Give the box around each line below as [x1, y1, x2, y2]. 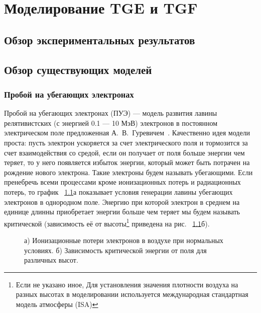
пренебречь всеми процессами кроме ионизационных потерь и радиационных [4, 177, 241, 187]
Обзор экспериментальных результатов [4, 32, 195, 47]
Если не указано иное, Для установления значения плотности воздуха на [16, 279, 238, 289]
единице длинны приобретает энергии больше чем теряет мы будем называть [4, 206, 240, 217]
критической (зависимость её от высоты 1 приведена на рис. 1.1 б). [4, 216, 210, 228]
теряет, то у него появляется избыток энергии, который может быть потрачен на [4, 157, 250, 168]
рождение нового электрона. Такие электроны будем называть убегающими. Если [4, 167, 253, 177]
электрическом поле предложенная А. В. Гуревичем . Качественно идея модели [4, 127, 250, 138]
